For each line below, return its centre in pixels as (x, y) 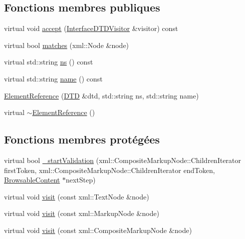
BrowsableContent (32, 180)
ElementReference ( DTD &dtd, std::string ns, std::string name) (101, 95)
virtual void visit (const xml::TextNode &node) (77, 196)
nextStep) (81, 180)
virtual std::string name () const (53, 78)
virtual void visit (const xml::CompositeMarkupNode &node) (98, 230)
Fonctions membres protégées (82, 139)
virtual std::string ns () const (49, 62)
